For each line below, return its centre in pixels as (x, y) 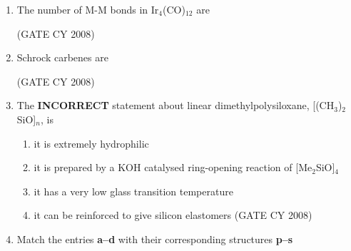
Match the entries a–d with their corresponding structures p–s (155, 239)
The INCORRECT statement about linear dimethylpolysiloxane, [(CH (175, 105)
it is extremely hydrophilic (91, 143)
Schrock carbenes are (62, 57)
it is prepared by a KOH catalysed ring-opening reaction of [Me (173, 167)
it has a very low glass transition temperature (133, 191)
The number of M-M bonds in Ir (88, 9)
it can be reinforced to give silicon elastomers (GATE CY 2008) (173, 215)
